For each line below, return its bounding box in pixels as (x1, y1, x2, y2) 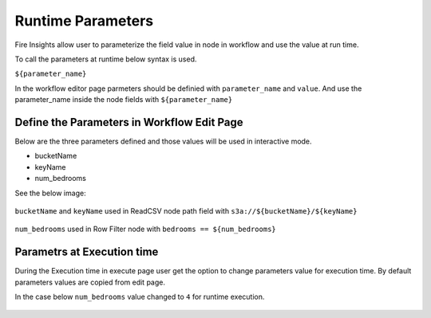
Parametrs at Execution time (14, 245, 159, 259)
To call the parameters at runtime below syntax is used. (14, 54, 197, 64)
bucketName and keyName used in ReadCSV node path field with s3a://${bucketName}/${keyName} (14, 206, 358, 215)
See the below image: (14, 188, 87, 198)
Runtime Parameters (14, 12, 154, 29)
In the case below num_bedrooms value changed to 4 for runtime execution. (14, 292, 265, 302)
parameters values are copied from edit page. (14, 277, 165, 287)
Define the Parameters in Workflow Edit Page (14, 116, 243, 129)
